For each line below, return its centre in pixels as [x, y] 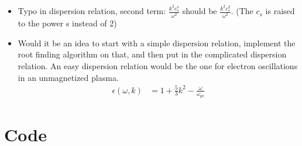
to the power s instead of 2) [67, 23]
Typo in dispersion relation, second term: [92, 11]
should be [200, 11]
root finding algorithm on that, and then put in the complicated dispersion [152, 54]
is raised [280, 11]
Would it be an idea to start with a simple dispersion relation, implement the [157, 43]
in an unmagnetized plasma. [68, 77]
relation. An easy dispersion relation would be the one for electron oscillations [158, 65]
